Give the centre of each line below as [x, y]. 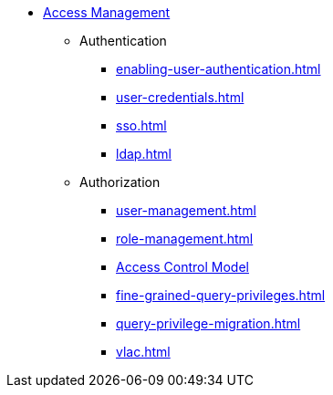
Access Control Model [182, 267]
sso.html [141, 125]
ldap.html [144, 154]
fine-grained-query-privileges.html [221, 295]
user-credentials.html [180, 97]
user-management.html [186, 210]
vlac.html [143, 352]
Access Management [107, 12]
